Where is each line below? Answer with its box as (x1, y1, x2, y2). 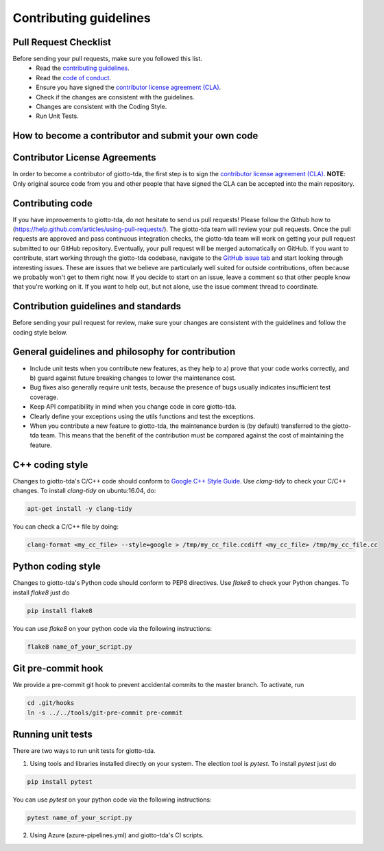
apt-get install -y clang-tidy (27, 505, 133, 512)
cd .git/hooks (27, 699, 75, 707)
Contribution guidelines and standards (12, 300, 182, 312)
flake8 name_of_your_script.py (27, 643, 133, 651)
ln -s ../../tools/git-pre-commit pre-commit (27, 708, 183, 717)
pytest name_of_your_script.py (27, 813, 133, 822)
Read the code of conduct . (36, 73, 112, 82)
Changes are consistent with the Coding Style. (36, 103, 167, 111)
